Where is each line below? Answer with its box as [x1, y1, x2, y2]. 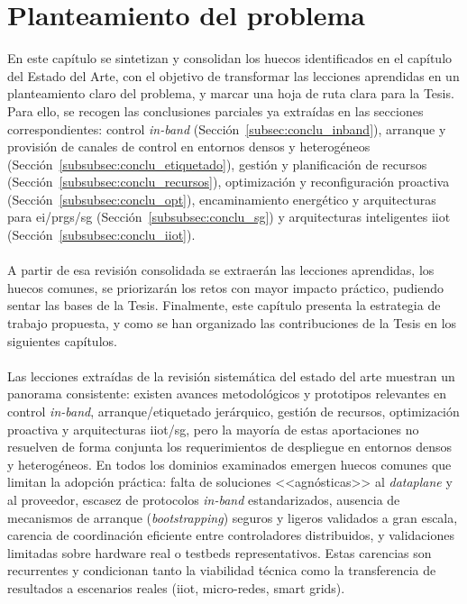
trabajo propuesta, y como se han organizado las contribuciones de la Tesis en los [7, 314, 457, 333]
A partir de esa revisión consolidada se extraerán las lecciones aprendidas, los [7, 261, 435, 279]
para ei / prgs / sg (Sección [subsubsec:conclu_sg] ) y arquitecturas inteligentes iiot [7, 207, 451, 226]
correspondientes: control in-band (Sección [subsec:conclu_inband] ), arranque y [7, 119, 446, 138]
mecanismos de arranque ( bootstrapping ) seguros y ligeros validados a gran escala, [7, 508, 458, 526]
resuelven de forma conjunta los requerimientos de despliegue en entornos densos [7, 437, 453, 456]
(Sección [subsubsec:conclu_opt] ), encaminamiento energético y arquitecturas [7, 189, 436, 208]
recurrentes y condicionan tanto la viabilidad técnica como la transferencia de [7, 561, 436, 580]
